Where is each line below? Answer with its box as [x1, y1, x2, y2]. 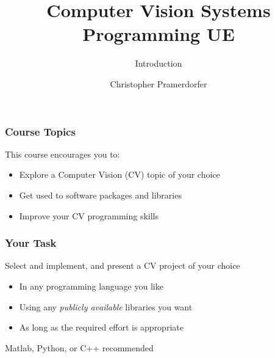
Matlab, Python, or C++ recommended [5, 341, 154, 354]
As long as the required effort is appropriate [19, 321, 184, 334]
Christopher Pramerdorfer [110, 77, 207, 90]
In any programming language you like [19, 279, 163, 292]
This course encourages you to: [5, 147, 120, 160]
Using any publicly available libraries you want [19, 300, 193, 313]
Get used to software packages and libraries [19, 188, 182, 201]
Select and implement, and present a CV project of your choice [5, 259, 240, 272]
